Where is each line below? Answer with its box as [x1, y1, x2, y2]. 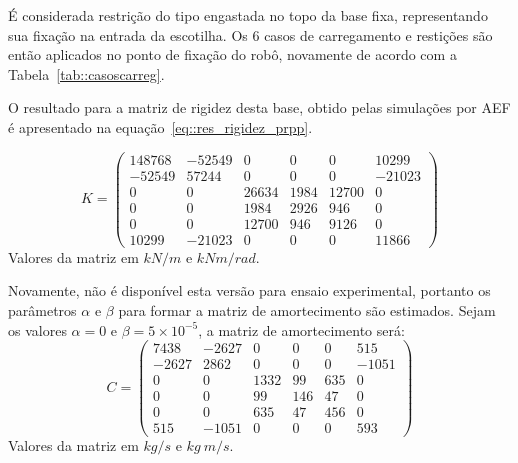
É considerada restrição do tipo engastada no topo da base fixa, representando [8, 5, 488, 25]
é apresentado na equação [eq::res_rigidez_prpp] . [8, 116, 313, 137]
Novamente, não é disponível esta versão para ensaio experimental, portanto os [8, 280, 491, 301]
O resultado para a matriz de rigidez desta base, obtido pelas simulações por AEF [8, 97, 511, 118]
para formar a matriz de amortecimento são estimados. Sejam [118, 300, 496, 320]
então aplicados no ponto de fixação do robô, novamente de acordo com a [8, 44, 457, 65]
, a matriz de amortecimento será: [198, 319, 405, 340]
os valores [8, 319, 67, 340]
